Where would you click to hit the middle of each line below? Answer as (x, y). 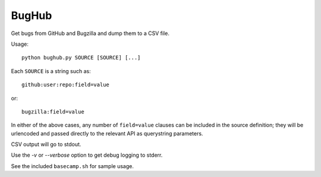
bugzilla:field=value (53, 112)
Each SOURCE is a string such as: (51, 71)
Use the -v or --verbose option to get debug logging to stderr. (87, 155)
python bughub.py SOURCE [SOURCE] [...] (81, 58)
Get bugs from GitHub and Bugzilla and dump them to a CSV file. (90, 33)
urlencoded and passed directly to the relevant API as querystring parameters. (107, 133)
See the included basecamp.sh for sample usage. (72, 166)
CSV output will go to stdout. (46, 144)
